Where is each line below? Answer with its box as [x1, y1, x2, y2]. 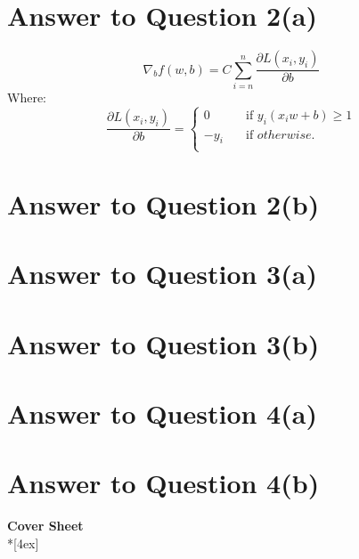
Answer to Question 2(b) [7, 185, 320, 222]
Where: [7, 87, 46, 106]
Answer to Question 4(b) [7, 465, 320, 501]
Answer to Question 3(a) [7, 255, 317, 292]
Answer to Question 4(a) [7, 394, 317, 431]
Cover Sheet [7, 516, 84, 535]
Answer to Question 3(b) [7, 325, 320, 361]
